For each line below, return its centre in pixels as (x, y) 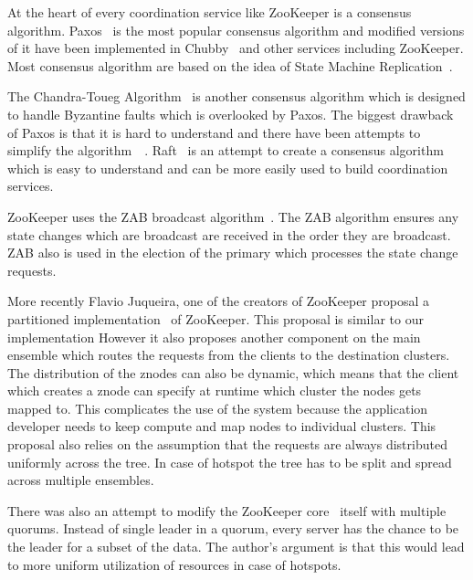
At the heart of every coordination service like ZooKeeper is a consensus (210, 12)
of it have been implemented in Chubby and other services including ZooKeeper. (236, 48)
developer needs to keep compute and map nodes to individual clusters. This (222, 426)
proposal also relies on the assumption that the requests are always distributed (227, 444)
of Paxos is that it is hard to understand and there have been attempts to (214, 132)
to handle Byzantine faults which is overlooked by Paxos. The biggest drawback (231, 114)
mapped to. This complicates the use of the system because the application (218, 408)
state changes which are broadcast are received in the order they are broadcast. (229, 234)
